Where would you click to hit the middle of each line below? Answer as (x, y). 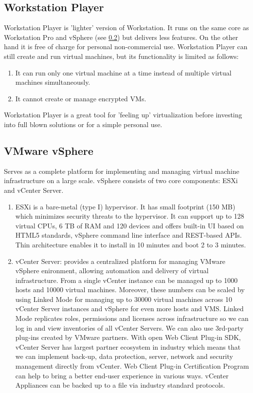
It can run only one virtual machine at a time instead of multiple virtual (123, 72)
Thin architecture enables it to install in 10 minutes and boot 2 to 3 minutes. (131, 244)
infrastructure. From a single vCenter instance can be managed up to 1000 (126, 280)
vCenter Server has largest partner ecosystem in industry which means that (128, 346)
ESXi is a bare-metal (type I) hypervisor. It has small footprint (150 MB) (125, 206)
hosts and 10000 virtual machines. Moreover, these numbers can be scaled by (130, 290)
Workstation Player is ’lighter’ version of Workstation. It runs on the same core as (126, 28)
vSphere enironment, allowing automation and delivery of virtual (112, 271)
